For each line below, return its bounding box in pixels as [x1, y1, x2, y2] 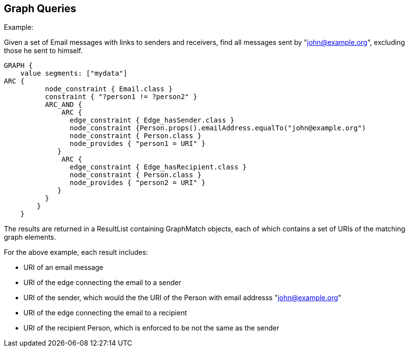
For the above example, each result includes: [4, 248, 148, 257]
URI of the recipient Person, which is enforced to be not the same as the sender [23, 324, 279, 332]
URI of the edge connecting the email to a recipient [23, 309, 187, 317]
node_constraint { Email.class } [45, 85, 173, 93]
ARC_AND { [45, 101, 82, 109]
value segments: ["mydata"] [20, 69, 127, 78]
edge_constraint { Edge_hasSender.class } [69, 116, 235, 124]
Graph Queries [4, 2, 77, 15]
